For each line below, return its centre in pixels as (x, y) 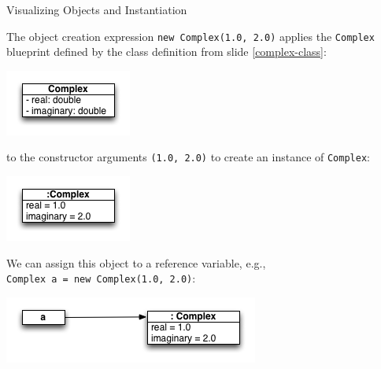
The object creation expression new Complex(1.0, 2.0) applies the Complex (190, 36)
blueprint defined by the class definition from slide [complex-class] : (166, 52)
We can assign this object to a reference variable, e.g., (136, 262)
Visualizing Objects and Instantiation (97, 9)
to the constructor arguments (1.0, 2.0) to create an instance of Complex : (188, 157)
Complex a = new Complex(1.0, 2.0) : (101, 278)
